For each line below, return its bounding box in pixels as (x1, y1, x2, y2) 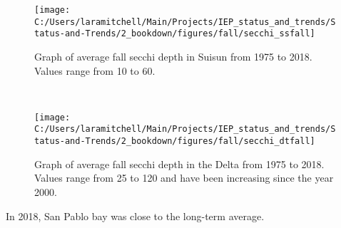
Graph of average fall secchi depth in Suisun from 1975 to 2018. (34, 48, 312, 63)
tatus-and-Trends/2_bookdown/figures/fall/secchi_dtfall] (34, 136, 315, 147)
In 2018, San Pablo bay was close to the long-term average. (6, 208, 265, 223)
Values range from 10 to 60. (34, 63, 156, 78)
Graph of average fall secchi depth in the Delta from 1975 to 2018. (34, 156, 325, 171)
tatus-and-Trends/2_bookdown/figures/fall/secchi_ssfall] (34, 28, 315, 39)
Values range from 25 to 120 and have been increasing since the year (34, 170, 334, 185)
